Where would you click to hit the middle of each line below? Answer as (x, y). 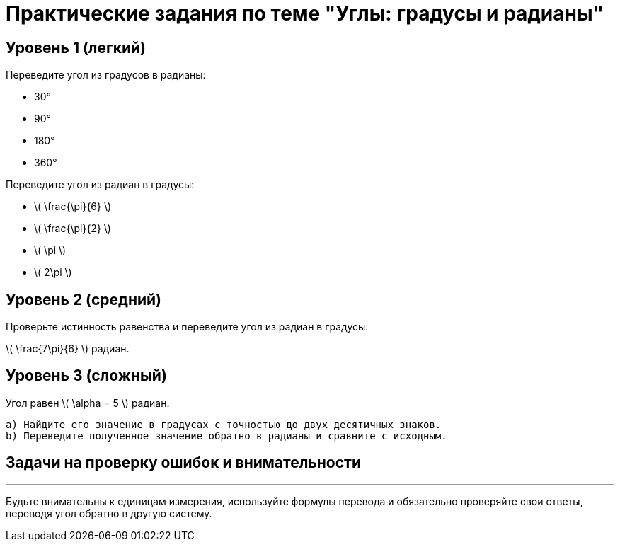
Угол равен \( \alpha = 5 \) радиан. (88, 403)
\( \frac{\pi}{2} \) (73, 229)
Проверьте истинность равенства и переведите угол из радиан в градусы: (187, 327)
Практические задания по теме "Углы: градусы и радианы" (305, 13)
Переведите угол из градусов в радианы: (106, 75)
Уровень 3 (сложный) (86, 376)
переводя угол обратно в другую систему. (109, 513)
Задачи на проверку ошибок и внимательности (183, 463)
